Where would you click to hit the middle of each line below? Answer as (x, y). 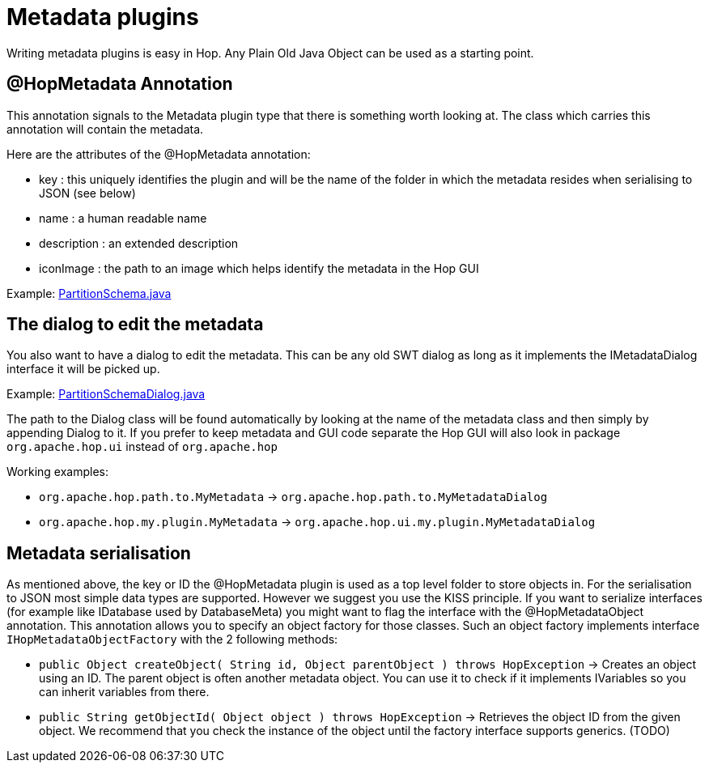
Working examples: (57, 472)
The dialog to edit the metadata (135, 325)
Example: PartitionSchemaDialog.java (106, 394)
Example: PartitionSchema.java (89, 293)
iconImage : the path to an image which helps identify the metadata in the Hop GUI (259, 268)
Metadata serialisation (99, 553)
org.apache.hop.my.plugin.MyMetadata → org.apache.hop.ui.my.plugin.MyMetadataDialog (317, 522)
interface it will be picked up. (83, 369)
